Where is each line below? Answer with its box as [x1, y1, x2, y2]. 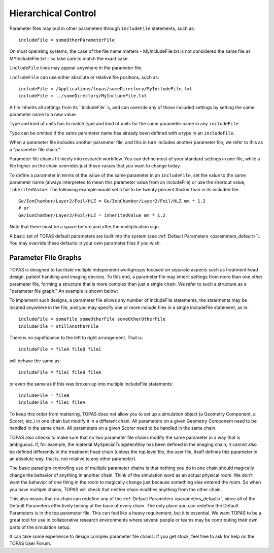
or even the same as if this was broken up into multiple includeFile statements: [9, 381, 174, 387]
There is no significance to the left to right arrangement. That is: [9, 334, 143, 340]
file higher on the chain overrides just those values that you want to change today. [9, 163, 181, 169]
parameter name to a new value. [9, 112, 77, 118]
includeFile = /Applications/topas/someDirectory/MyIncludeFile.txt [18, 86, 192, 91]
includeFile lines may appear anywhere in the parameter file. [9, 65, 143, 71]
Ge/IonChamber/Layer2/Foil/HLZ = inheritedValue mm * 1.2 [18, 212, 166, 218]
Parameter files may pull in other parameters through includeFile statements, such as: [9, 25, 195, 31]
